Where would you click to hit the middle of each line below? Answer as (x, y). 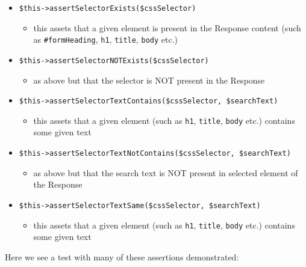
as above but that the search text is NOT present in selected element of (166, 172)
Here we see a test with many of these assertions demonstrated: (122, 256)
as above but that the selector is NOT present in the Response (149, 80)
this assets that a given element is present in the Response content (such (167, 27)
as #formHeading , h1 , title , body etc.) (106, 39)
